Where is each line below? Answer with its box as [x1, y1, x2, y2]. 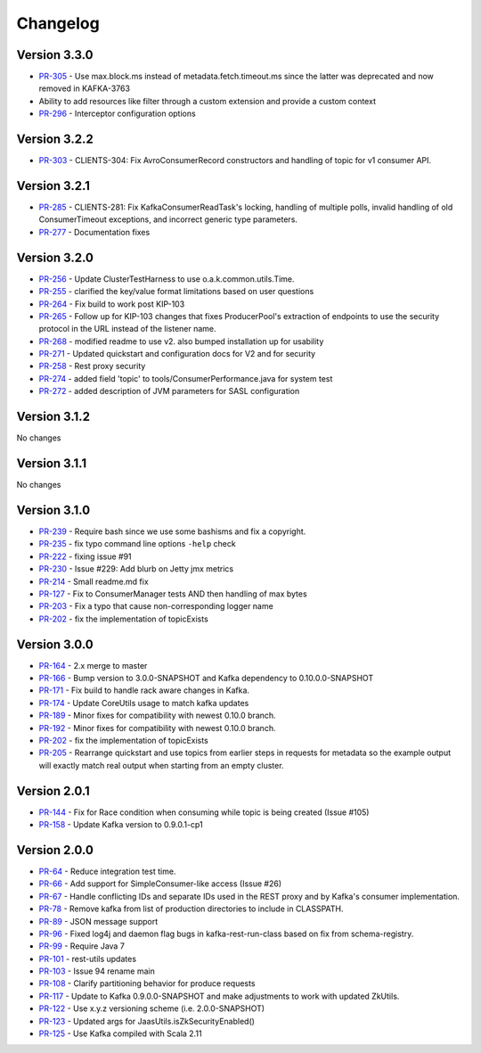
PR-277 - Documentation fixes [38, 226, 151, 237]
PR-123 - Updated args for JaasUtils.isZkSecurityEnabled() [38, 1016, 256, 1026]
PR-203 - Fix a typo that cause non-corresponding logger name [38, 601, 273, 612]
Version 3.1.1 [16, 456, 87, 471]
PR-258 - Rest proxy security [38, 361, 146, 372]
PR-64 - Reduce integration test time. [38, 866, 176, 876]
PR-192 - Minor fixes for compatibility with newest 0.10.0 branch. [38, 722, 276, 733]
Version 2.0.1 [16, 783, 91, 798]
